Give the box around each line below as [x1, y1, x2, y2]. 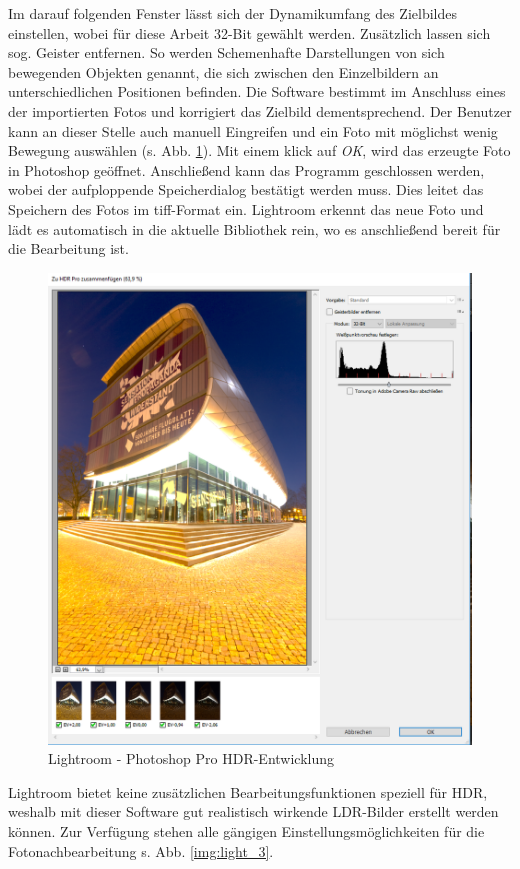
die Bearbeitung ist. [8, 238, 129, 259]
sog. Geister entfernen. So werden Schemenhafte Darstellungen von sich [8, 42, 445, 63]
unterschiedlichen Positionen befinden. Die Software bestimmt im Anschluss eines [8, 81, 506, 102]
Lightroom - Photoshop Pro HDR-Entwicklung [48, 748, 335, 769]
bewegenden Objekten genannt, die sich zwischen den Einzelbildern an [8, 61, 439, 82]
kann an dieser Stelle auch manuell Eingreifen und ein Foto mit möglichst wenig [8, 120, 498, 141]
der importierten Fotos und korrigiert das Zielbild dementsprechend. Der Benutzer [8, 100, 512, 121]
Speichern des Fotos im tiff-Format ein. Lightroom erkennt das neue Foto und [8, 198, 484, 219]
